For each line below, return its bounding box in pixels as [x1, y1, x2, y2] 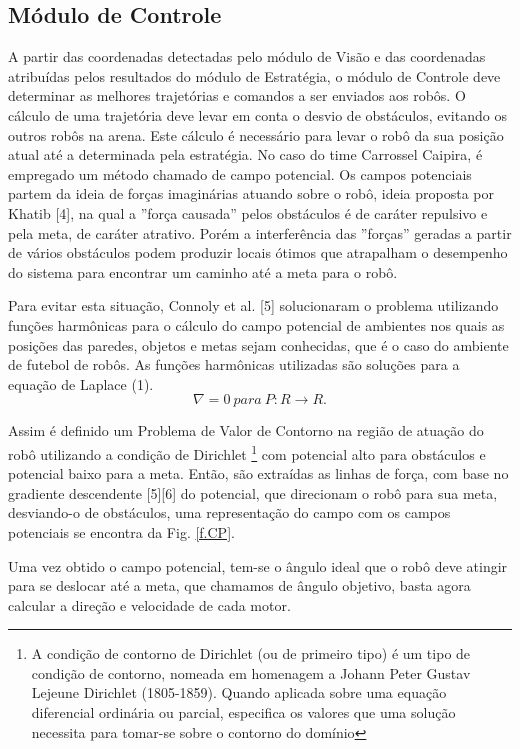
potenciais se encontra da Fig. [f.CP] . [8, 521, 235, 542]
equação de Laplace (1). [8, 373, 154, 394]
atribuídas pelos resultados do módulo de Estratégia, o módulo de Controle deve [8, 65, 501, 86]
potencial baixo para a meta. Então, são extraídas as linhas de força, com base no [8, 463, 509, 484]
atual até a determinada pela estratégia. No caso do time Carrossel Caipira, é [8, 144, 483, 165]
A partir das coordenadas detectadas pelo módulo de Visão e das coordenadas [8, 46, 486, 67]
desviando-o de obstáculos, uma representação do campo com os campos [8, 502, 451, 523]
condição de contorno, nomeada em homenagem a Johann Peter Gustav [31, 662, 471, 683]
